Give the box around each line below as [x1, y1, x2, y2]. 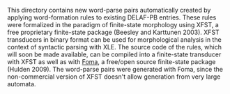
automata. [7, 80, 36, 88]
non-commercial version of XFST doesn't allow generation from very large [7, 72, 221, 81]
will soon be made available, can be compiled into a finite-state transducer [7, 50, 222, 58]
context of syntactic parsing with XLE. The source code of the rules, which [7, 43, 222, 51]
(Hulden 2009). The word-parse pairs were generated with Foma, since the [7, 65, 223, 73]
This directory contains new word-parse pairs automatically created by [7, 6, 211, 14]
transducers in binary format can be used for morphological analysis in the [7, 36, 222, 44]
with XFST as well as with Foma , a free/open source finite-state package [7, 58, 216, 65]
